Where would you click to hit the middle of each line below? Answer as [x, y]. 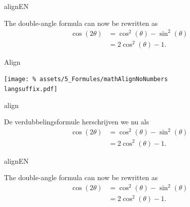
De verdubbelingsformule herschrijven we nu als [77, 122]
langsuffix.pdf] [31, 89]
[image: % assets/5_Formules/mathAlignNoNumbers [86, 79]
